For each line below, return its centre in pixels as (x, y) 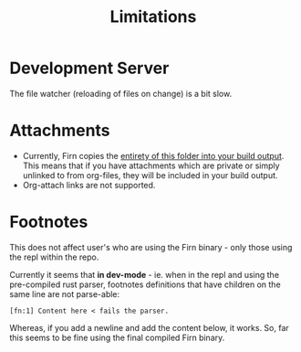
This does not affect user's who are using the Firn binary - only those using (151, 247)
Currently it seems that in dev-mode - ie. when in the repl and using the (145, 274)
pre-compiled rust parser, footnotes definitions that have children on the (145, 284)
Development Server (89, 68)
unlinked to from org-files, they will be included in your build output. (150, 175)
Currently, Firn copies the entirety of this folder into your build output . (153, 155)
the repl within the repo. (54, 257)
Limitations (153, 17)
